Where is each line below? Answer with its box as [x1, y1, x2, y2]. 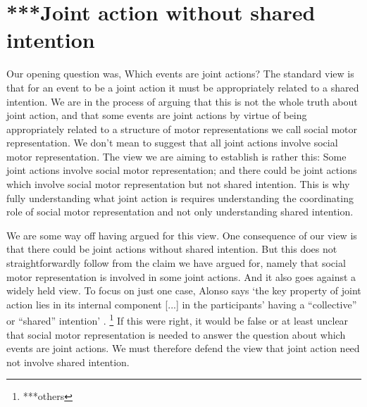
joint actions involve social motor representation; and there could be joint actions [6, 163, 357, 177]
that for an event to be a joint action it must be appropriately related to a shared [6, 80, 359, 94]
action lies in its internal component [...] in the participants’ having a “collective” [6, 296, 357, 311]
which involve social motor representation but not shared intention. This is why [6, 177, 350, 192]
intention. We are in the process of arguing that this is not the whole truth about [6, 94, 358, 108]
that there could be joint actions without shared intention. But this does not [6, 242, 337, 256]
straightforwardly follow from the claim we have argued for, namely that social [6, 256, 346, 270]
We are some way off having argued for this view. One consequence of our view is [6, 227, 357, 242]
